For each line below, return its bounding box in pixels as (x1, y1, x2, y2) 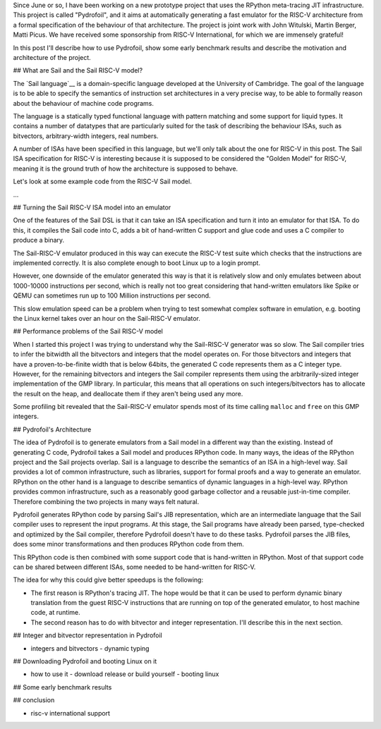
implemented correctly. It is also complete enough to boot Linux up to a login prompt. (13, 258, 261, 267)
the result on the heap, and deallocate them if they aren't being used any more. (13, 389, 243, 398)
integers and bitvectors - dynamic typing (30, 644, 150, 652)
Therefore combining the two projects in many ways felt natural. (13, 497, 200, 506)
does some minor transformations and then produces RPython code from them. (13, 540, 245, 549)
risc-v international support (30, 709, 111, 717)
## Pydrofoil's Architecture (13, 425, 92, 434)
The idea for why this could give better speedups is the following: (13, 575, 204, 584)
